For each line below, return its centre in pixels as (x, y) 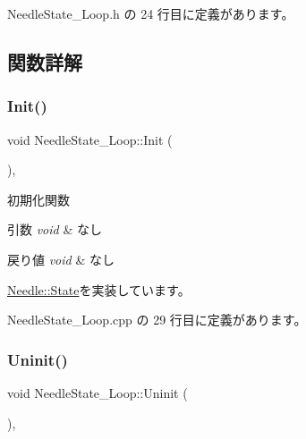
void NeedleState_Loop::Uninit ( (98, 392)
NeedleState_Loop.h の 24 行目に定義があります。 (151, 13)
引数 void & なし (55, 229)
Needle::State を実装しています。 (99, 289)
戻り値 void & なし (61, 259)
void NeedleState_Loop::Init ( (90, 139)
